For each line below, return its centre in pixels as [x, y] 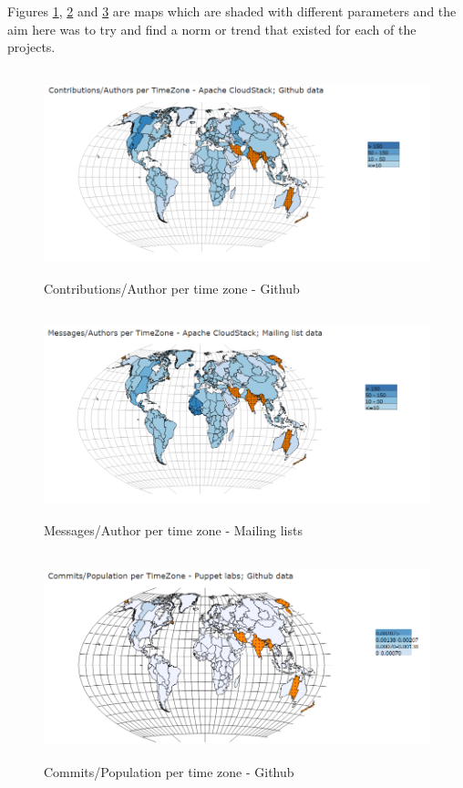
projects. [31, 47]
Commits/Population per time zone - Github [169, 772]
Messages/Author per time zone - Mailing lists [173, 530]
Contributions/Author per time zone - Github [172, 289]
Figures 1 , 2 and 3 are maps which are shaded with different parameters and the [232, 11]
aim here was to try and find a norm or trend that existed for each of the [212, 29]
